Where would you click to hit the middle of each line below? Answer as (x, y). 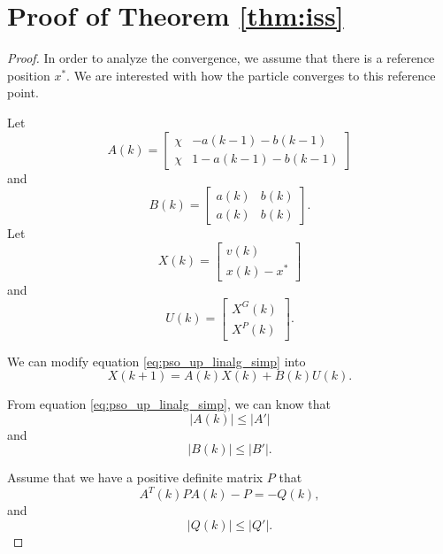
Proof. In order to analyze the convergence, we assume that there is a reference (221, 58)
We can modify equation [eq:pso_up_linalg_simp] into (157, 361)
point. (23, 92)
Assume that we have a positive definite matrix (135, 477)
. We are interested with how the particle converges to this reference (251, 75)
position (29, 75)
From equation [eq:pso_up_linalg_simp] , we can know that (169, 404)
